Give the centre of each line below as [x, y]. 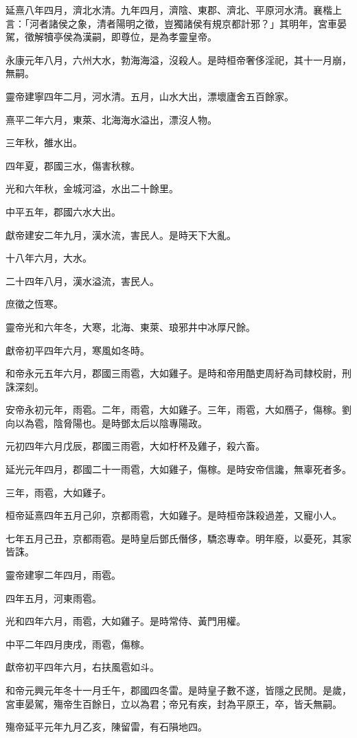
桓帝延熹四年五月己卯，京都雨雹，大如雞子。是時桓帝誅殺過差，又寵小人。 [174, 515]
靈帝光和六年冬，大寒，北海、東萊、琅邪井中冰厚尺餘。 [130, 326]
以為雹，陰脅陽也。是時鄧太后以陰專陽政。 [111, 423]
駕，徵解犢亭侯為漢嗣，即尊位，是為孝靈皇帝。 [111, 37]
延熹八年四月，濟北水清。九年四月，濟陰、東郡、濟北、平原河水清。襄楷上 [174, 10]
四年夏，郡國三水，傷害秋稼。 [73, 165]
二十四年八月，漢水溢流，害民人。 [82, 280]
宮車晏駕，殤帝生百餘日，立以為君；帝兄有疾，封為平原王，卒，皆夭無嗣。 [174, 703]
